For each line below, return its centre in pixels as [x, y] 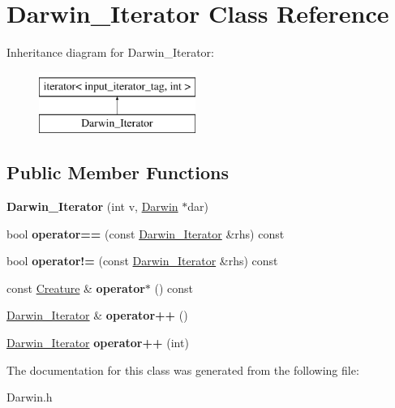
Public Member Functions [118, 172]
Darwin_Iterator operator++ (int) [98, 343]
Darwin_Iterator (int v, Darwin [92, 206]
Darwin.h [30, 397]
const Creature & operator [76, 288]
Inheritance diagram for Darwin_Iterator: [110, 52]
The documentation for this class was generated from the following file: [183, 369]
